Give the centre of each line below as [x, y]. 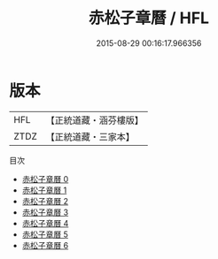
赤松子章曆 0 [45, 179]
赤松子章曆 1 [44, 190]
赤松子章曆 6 [45, 245]
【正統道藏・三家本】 [90, 136]
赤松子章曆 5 [45, 234]
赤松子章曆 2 [45, 201]
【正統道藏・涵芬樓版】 [95, 120]
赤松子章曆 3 [45, 212]
